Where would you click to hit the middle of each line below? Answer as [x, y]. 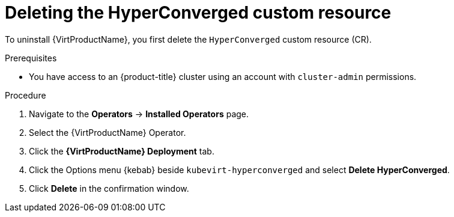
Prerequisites [31, 58]
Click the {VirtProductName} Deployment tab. [122, 151]
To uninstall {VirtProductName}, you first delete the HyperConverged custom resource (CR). [188, 39]
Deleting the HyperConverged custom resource [198, 13]
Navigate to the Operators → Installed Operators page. [139, 114]
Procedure [26, 95]
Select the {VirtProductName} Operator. [107, 132]
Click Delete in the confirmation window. [109, 188]
